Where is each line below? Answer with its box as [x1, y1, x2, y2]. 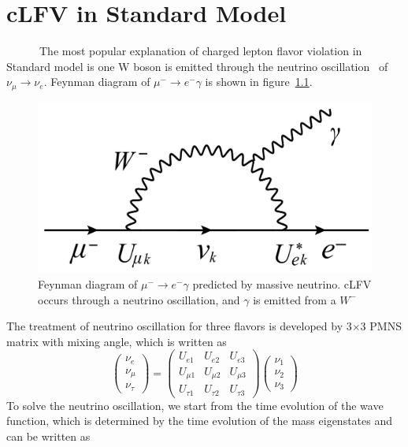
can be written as [6, 428, 91, 444]
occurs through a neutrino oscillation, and [38, 291, 240, 307]
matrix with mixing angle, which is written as [6, 333, 227, 349]
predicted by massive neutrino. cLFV [192, 275, 372, 292]
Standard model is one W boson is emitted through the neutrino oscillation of [6, 58, 388, 74]
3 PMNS [360, 318, 402, 334]
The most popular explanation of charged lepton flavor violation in [39, 43, 362, 59]
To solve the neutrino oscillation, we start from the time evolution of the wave [6, 397, 384, 413]
